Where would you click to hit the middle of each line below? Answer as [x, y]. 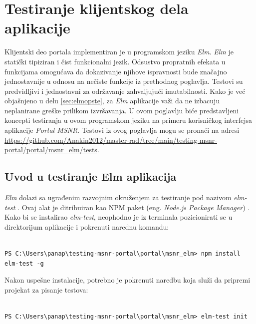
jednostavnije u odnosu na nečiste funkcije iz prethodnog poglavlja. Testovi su [124, 81]
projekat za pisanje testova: [46, 289]
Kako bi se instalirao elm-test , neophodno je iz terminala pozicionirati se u [119, 217]
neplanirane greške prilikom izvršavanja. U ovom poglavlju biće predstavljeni [122, 110]
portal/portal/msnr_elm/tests [51, 150]
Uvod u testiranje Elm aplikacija [91, 176]
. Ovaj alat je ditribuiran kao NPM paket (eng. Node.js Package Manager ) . [134, 207]
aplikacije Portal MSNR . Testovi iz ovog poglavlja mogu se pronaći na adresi [122, 130]
